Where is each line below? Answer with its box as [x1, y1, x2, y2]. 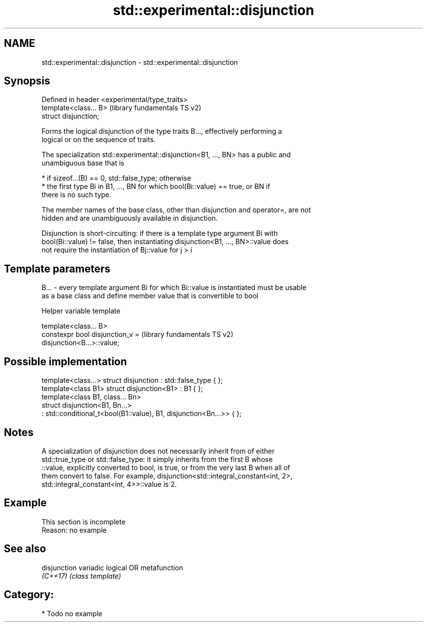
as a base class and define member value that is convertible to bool [41, 292, 259, 300]
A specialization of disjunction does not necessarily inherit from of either [41, 446, 275, 455]
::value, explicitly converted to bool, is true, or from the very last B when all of [41, 463, 291, 472]
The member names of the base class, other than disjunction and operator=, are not [41, 206, 311, 214]
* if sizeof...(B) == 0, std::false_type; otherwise [41, 174, 191, 183]
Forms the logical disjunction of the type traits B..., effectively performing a [41, 127, 282, 136]
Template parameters [4, 262, 111, 275]
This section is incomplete [41, 517, 126, 526]
